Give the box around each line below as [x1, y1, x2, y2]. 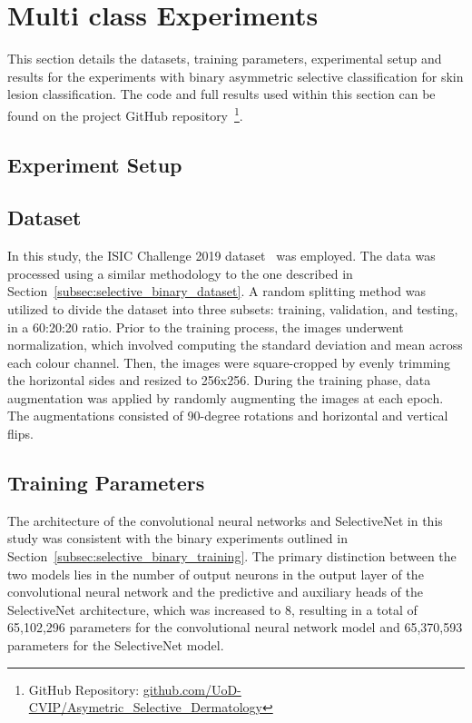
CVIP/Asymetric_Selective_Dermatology [28, 698, 262, 717]
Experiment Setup [7, 150, 182, 178]
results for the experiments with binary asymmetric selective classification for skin [7, 66, 464, 85]
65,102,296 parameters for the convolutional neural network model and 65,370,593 [7, 618, 463, 637]
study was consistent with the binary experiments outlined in [7, 529, 348, 548]
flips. [7, 424, 34, 443]
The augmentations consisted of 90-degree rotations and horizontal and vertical [7, 406, 448, 425]
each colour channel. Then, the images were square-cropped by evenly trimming [7, 352, 450, 371]
